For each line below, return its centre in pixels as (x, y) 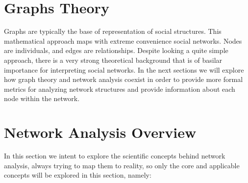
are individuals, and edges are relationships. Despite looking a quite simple (116, 50)
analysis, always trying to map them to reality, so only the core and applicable (122, 165)
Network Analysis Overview (100, 132)
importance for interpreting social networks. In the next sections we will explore (124, 69)
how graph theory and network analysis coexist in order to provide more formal (124, 79)
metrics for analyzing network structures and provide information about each (120, 89)
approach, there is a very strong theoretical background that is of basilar (113, 60)
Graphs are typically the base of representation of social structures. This (113, 31)
